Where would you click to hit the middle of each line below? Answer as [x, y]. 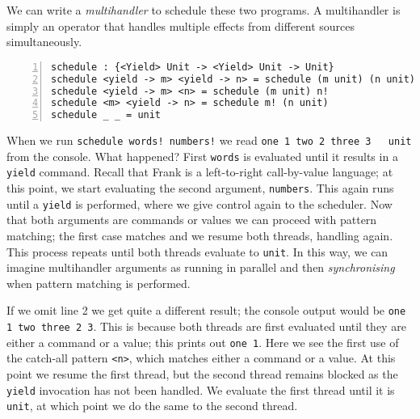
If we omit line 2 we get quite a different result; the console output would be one [206, 310]
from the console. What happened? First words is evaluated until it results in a [202, 156]
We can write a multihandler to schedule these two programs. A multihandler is [204, 10]
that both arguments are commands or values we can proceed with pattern [192, 220]
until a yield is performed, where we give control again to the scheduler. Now [199, 203]
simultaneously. [44, 42]
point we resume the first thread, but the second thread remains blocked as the [202, 374]
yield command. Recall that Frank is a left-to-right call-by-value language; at [200, 172]
